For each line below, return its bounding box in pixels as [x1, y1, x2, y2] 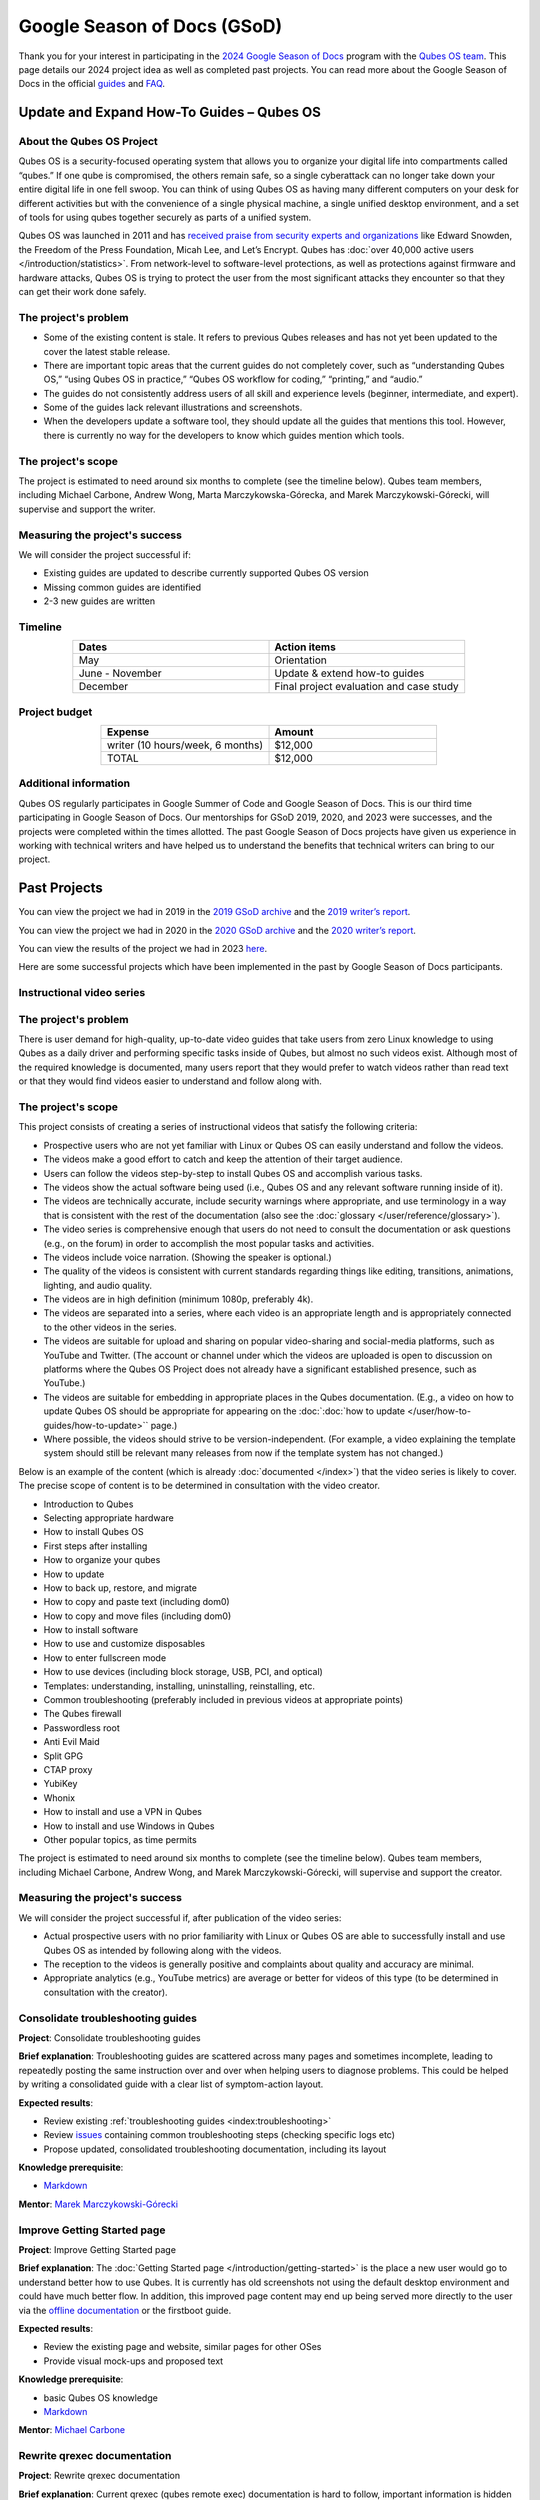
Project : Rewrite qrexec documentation [18, 2470, 180, 2482]
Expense [106, 725, 150, 739]
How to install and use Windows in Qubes [43, 1820, 215, 1832]
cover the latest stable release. [43, 345, 171, 357]
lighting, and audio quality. [43, 1279, 153, 1291]
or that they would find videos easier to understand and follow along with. [18, 1075, 322, 1087]
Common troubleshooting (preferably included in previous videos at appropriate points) [43, 1694, 404, 1706]
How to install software [43, 1624, 139, 1636]
